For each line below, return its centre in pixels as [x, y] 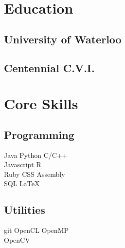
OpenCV [17, 239]
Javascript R [23, 164]
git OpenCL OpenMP [36, 230]
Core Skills [41, 104]
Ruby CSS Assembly [35, 174]
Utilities [25, 210]
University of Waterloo [63, 39]
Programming [39, 134]
